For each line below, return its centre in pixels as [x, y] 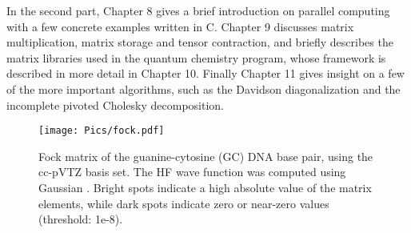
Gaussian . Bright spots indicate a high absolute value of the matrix [205, 187]
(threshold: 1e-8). [81, 219]
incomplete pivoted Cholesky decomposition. [115, 104]
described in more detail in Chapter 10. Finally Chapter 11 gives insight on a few [205, 73]
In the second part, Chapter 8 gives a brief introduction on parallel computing [198, 10]
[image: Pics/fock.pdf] [102, 131]
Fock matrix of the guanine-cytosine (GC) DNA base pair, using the [206, 156]
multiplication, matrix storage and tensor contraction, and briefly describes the [200, 42]
